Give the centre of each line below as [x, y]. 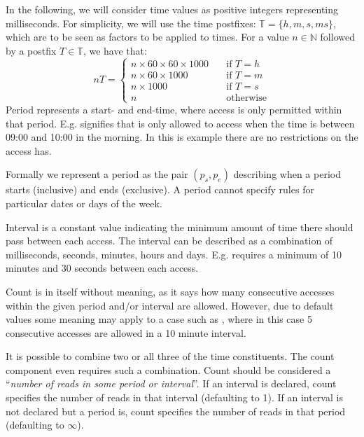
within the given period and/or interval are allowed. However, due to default [170, 305]
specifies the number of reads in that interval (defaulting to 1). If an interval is [174, 397]
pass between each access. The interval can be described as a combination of [169, 241]
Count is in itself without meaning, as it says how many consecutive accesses [170, 291]
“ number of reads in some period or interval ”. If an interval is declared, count [171, 383]
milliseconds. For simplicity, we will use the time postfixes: [131, 23]
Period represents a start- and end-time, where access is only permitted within [174, 109]
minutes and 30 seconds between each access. [102, 268]
